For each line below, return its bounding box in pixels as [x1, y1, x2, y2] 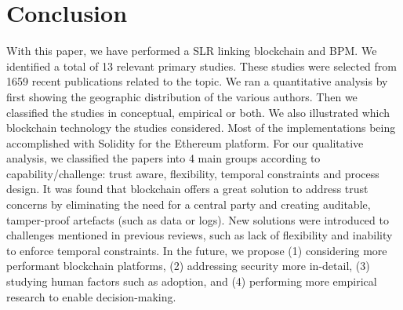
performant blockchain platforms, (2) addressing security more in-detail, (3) [6, 257, 370, 274]
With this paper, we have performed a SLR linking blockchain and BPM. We [6, 42, 377, 59]
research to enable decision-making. [6, 288, 176, 305]
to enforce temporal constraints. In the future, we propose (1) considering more [6, 242, 387, 258]
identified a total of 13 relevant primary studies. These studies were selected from [6, 57, 397, 74]
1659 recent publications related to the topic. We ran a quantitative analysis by [6, 73, 388, 89]
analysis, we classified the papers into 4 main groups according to [6, 150, 321, 166]
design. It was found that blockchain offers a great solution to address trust [6, 181, 369, 197]
